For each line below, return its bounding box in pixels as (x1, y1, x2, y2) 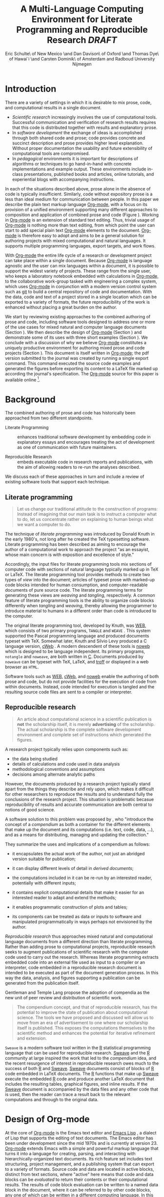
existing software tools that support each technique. (5, 479, 110, 485)
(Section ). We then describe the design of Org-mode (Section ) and (5, 329, 142, 335)
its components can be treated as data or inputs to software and (12, 913, 142, 919)
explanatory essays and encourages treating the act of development (17, 439, 155, 445)
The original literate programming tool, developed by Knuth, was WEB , (5, 622, 146, 628)
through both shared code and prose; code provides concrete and (12, 135, 145, 141)
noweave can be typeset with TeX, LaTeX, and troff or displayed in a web (5, 659, 149, 665)
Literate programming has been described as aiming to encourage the (5, 541, 146, 547)
